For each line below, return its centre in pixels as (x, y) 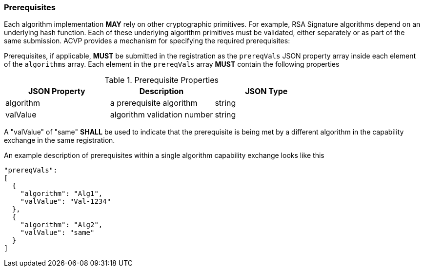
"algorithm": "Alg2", (61, 225)
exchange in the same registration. (60, 140)
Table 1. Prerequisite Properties (162, 80)
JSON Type (266, 91)
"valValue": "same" (57, 233)
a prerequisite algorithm (154, 103)
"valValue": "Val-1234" (66, 202)
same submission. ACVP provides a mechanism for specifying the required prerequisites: (147, 41)
